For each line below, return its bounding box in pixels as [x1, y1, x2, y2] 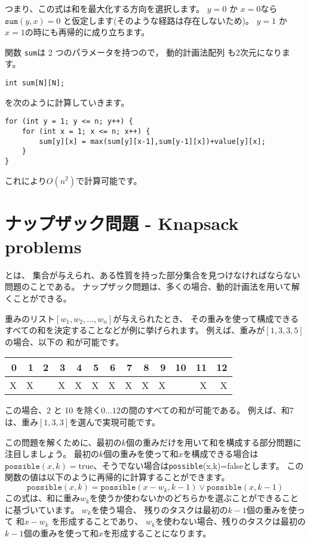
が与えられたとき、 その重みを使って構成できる [113, 312, 299, 324]
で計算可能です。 [75, 174, 142, 186]
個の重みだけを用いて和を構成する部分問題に [125, 435, 302, 448]
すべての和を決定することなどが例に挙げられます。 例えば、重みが [5, 324, 265, 336]
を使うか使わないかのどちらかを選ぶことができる [89, 492, 282, 504]
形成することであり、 [60, 515, 143, 527]
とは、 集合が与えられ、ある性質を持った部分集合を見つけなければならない [5, 268, 300, 281]
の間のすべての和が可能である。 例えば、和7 [120, 404, 294, 416]
